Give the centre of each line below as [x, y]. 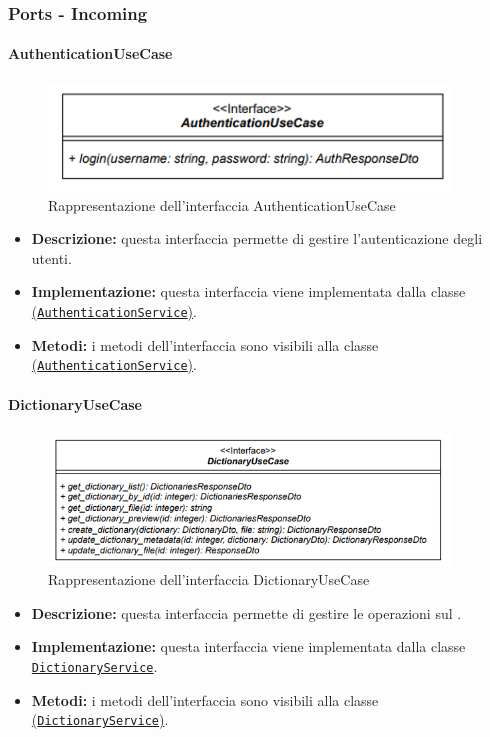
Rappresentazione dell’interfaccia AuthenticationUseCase [222, 204]
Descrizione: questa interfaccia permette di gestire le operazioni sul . [246, 612]
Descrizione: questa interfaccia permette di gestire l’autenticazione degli [257, 238]
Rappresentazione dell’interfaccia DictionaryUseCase [209, 579]
